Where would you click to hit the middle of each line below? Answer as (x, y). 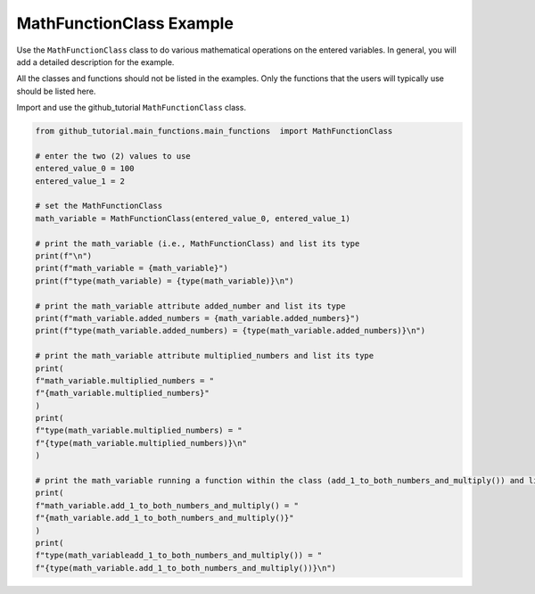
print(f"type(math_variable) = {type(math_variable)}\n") (165, 280)
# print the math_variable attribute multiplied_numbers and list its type (205, 356)
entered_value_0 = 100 (85, 169)
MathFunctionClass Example (125, 23)
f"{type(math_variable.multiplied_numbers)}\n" (141, 443)
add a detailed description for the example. (95, 62)
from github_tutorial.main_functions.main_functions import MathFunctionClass (214, 131)
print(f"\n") (64, 256)
